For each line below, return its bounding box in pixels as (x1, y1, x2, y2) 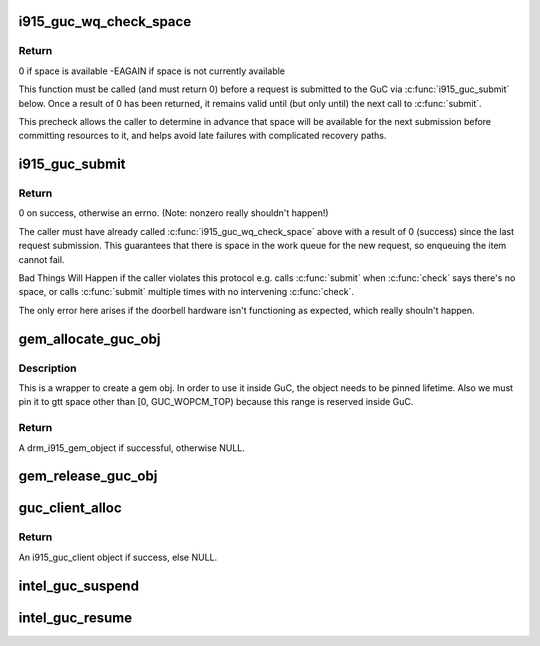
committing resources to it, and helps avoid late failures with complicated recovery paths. (18, 130, 387, 142)
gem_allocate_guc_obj (18, 330, 161, 347)
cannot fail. (18, 253, 65, 265)
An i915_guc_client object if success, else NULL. (18, 551, 218, 563)
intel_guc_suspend (18, 577, 140, 594)
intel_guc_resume (18, 609, 133, 626)
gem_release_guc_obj (18, 468, 158, 485)
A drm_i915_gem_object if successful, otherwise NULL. (18, 441, 245, 454)
